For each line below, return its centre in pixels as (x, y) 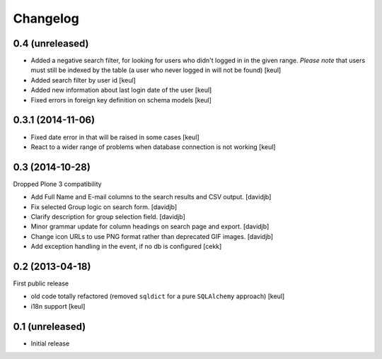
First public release (41, 283)
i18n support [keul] (58, 306)
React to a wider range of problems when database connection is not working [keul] (153, 147)
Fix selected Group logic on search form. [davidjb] (104, 207)
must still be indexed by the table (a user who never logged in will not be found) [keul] (156, 70)
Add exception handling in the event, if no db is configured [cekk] (126, 247)
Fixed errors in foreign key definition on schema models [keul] (121, 100)
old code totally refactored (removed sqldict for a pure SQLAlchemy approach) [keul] (158, 296)
